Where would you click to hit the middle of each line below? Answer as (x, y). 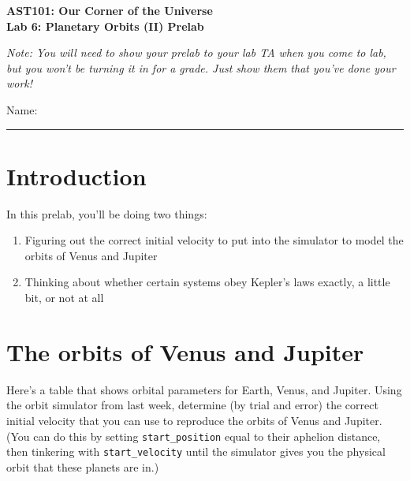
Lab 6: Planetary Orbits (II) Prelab (105, 26)
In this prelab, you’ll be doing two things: (107, 213)
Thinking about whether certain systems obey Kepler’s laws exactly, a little (207, 282)
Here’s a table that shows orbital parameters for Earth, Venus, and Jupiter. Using (204, 389)
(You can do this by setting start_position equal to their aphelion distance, (194, 436)
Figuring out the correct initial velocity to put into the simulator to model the (214, 240)
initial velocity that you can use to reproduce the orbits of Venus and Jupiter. (194, 420)
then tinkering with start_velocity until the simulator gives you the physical (196, 451)
